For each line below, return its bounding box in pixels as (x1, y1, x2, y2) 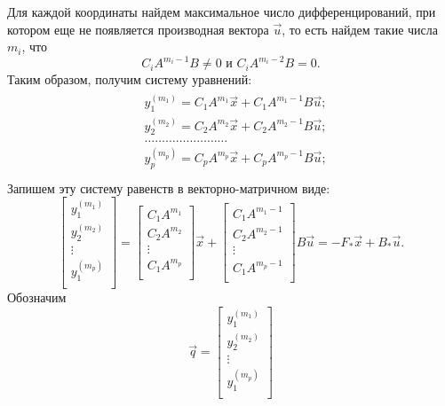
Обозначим (7, 288, 67, 307)
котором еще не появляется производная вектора (7, 20, 269, 38)
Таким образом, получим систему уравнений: (7, 70, 252, 89)
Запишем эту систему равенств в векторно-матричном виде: (7, 178, 330, 197)
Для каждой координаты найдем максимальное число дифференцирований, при (7, 3, 436, 20)
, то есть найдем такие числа (282, 20, 438, 38)
